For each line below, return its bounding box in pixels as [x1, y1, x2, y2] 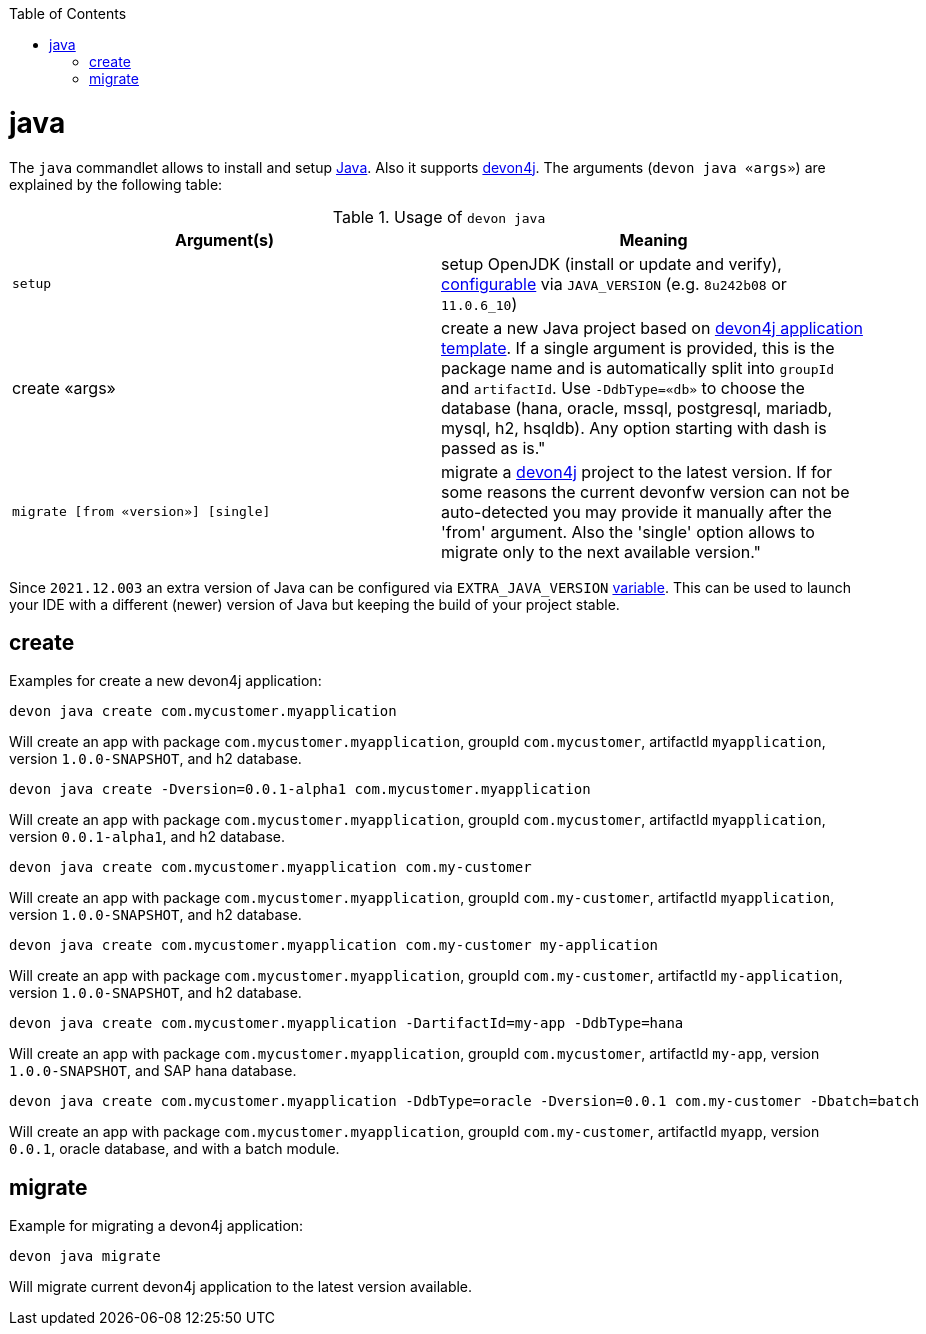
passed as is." [441, 437, 546, 458]
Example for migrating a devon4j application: [9, 1217, 304, 1235]
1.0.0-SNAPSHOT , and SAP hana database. [9, 1062, 297, 1080]
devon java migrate [9, 1248, 161, 1265]
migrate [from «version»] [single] [12, 504, 271, 519]
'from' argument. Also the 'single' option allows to [441, 521, 815, 542]
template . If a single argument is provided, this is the [441, 337, 835, 358]
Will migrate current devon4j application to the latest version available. [9, 1278, 473, 1296]
